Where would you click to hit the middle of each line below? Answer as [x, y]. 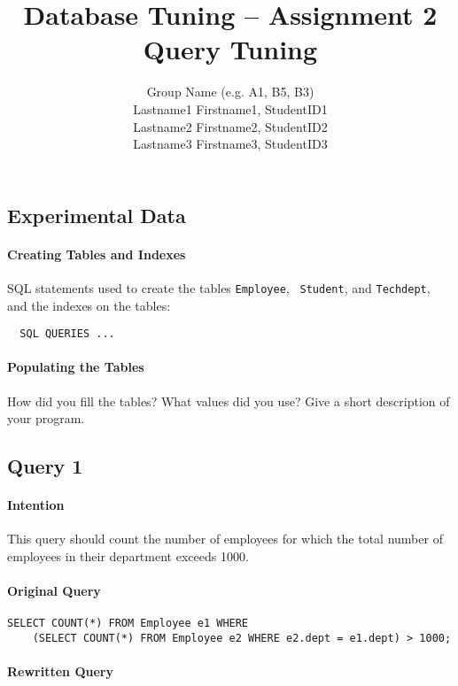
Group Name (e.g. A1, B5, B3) [230, 92]
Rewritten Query [60, 671]
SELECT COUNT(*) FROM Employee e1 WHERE [128, 624]
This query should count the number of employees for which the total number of [225, 539]
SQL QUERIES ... [67, 334]
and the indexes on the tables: [89, 305]
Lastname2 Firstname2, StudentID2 [230, 126]
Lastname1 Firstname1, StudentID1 [230, 108]
